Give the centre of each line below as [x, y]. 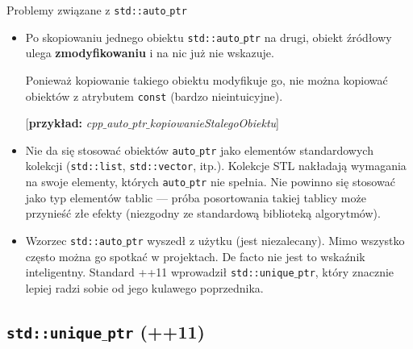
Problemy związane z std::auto [86, 10]
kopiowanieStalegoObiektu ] [214, 123]
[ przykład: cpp [64, 123]
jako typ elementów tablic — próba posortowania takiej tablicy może [196, 197]
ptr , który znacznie [346, 272]
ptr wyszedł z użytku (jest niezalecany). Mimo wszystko [265, 240]
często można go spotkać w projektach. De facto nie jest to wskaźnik [195, 256]
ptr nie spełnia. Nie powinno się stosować [292, 182]
